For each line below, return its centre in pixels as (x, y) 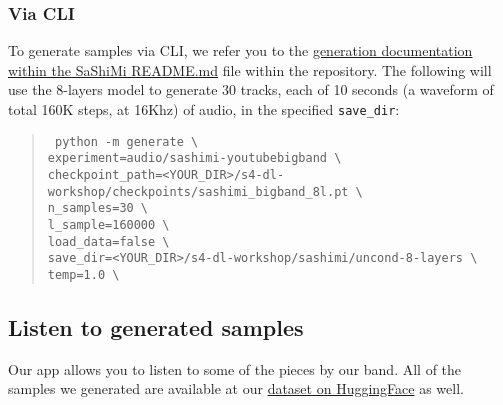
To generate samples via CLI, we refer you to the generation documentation (240, 50)
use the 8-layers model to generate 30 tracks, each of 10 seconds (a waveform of (251, 89)
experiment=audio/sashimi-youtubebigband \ (194, 158)
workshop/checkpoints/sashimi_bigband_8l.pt (198, 191)
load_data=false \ (108, 241)
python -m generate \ (126, 141)
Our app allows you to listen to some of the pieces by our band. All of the (235, 368)
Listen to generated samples (156, 326)
